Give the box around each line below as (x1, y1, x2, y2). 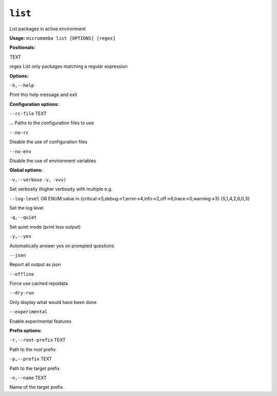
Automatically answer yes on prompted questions (9, 242, 114, 249)
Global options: (9, 167, 43, 173)
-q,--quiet (9, 215, 37, 220)
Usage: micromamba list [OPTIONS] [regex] (9, 35, 116, 41)
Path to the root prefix (9, 346, 56, 352)
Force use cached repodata (9, 280, 68, 287)
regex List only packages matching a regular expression (9, 63, 128, 69)
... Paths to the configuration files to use (9, 120, 94, 126)
